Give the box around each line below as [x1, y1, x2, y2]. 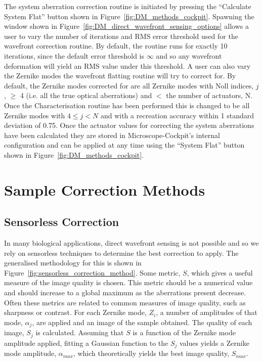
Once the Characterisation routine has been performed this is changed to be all [4, 100, 250, 110]
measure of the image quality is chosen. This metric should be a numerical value [4, 277, 253, 288]
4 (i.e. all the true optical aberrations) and [20, 90, 152, 101]
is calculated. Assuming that [35, 327, 124, 338]
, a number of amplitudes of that [156, 307, 257, 318]
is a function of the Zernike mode [133, 327, 236, 338]
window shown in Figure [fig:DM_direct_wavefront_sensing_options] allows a [4, 21, 249, 31]
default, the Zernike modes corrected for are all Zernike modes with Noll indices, [4, 80, 254, 91]
